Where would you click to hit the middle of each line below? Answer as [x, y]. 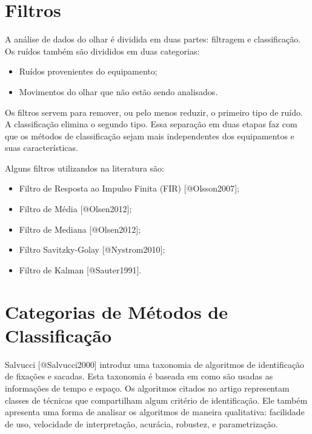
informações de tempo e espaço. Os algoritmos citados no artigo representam [147, 388]
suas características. [41, 148]
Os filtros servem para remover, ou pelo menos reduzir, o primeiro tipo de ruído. [154, 112]
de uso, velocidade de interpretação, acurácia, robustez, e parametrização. [141, 423]
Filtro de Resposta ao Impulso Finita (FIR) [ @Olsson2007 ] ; [129, 188]
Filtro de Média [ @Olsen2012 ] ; [75, 209]
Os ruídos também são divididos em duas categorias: [102, 51]
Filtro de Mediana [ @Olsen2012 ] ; [80, 229]
